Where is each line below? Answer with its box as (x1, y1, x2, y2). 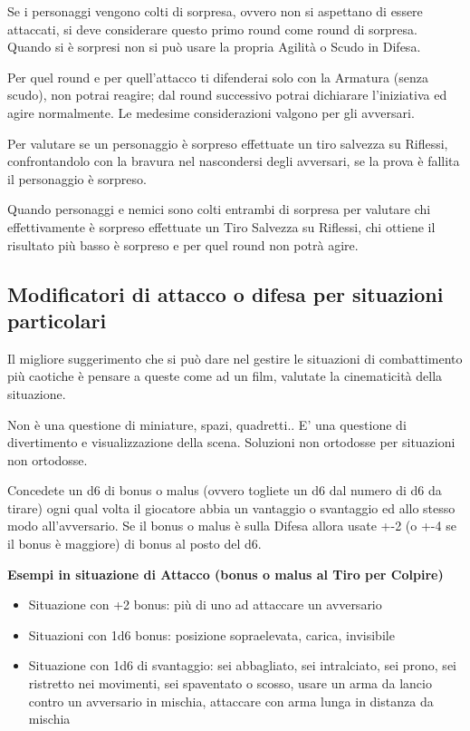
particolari (7, 306, 107, 334)
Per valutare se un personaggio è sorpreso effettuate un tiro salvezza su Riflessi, (7, 133, 448, 152)
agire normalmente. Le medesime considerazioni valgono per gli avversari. (7, 102, 415, 122)
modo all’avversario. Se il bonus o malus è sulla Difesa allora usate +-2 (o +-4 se (7, 516, 456, 535)
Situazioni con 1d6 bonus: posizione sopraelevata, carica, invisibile (28, 625, 395, 644)
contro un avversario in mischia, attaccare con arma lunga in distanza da (28, 691, 434, 710)
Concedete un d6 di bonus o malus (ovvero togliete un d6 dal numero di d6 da (7, 481, 442, 500)
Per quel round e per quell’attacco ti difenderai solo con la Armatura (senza (7, 67, 428, 86)
